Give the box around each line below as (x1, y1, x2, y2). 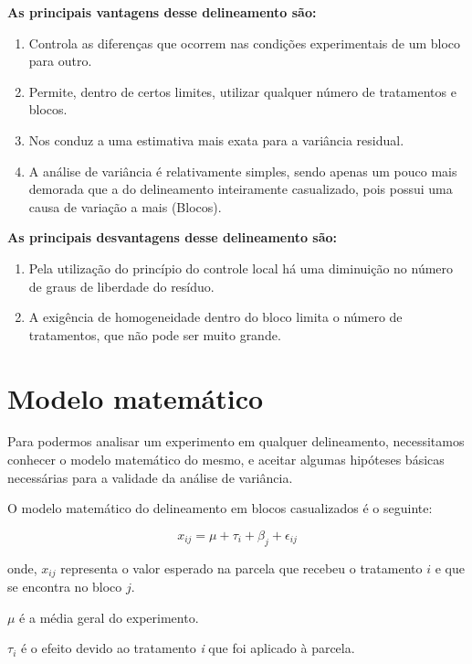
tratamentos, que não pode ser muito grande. (28, 325, 281, 344)
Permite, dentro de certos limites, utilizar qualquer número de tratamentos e (28, 81, 456, 101)
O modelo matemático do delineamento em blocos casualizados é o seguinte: (7, 498, 433, 518)
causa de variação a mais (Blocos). (28, 197, 222, 216)
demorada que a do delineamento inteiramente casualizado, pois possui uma (28, 179, 453, 198)
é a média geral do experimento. (19, 607, 199, 627)
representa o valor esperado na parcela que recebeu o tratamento (60, 558, 423, 577)
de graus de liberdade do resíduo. (28, 276, 215, 295)
